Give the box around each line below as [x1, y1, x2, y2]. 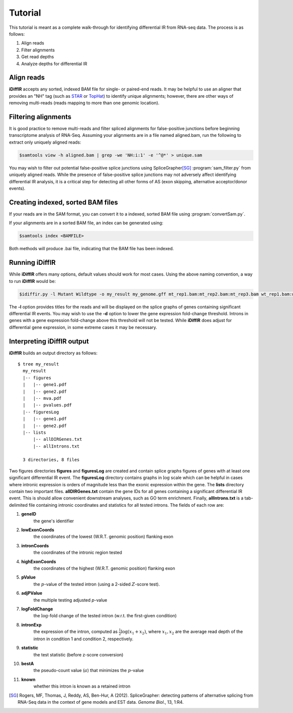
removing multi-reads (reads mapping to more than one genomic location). [9, 100, 160, 106]
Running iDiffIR [9, 259, 56, 267]
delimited [9, 502, 28, 508]
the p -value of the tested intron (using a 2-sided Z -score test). [33, 581, 160, 587]
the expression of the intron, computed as [33, 628, 118, 635]
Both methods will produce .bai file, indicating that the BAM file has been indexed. [9, 246, 174, 252]
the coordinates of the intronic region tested [33, 550, 122, 556]
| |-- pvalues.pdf [22, 402, 72, 408]
